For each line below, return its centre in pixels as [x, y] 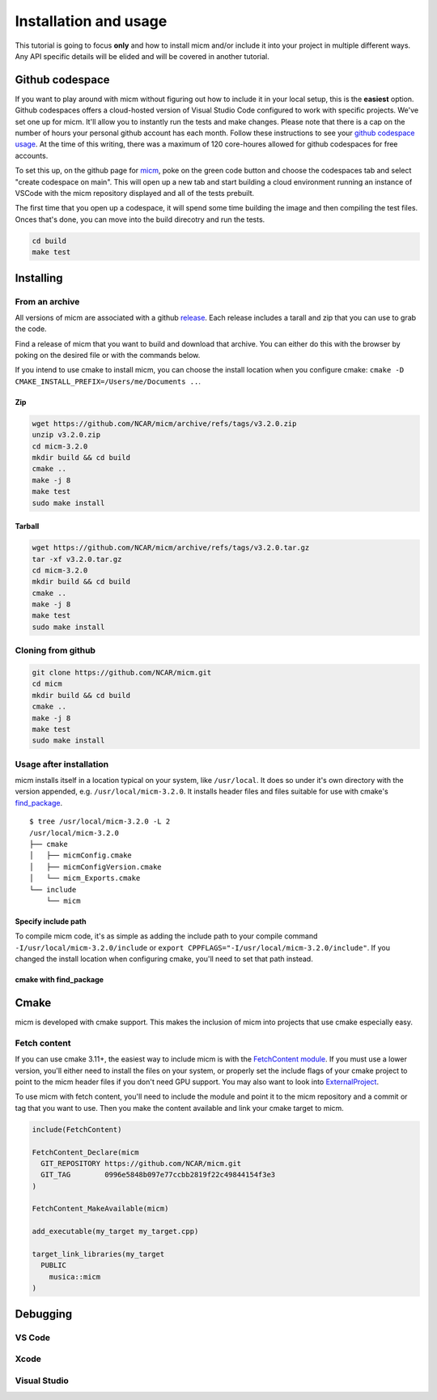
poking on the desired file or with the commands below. [108, 355]
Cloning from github [55, 650]
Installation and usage [91, 21]
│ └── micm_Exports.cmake [85, 878]
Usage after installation [62, 764]
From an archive [47, 301]
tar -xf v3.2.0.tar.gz [77, 559]
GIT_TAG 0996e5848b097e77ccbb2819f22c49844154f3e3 [158, 1175]
